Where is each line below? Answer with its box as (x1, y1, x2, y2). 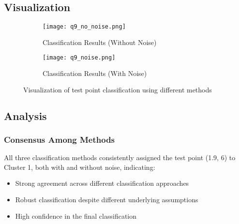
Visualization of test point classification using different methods (23, 84, 212, 94)
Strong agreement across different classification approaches (15, 178, 189, 188)
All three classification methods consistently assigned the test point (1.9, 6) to (4, 152, 236, 163)
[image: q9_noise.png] (43, 54, 116, 61)
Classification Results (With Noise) (43, 68, 147, 78)
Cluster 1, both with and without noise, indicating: (4, 162, 155, 172)
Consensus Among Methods (4, 134, 115, 145)
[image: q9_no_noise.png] (43, 23, 126, 30)
